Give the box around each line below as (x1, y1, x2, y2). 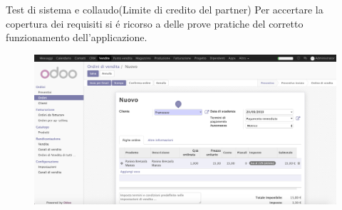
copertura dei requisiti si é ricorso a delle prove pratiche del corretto (6, 16, 304, 31)
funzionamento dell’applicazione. (6, 30, 147, 45)
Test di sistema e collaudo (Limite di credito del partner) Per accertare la (6, 2, 323, 16)
